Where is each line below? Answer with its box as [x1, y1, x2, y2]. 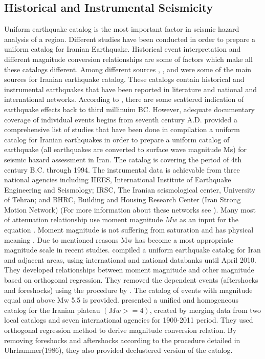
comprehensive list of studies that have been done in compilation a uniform [4, 124, 240, 135]
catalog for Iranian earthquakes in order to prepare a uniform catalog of [4, 134, 230, 144]
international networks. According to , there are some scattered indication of [4, 94, 244, 104]
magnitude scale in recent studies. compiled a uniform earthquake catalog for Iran [4, 244, 261, 255]
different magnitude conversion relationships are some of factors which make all [4, 53, 253, 64]
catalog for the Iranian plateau [4, 304, 100, 315]
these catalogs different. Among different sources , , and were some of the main [4, 64, 252, 74]
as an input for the [180, 214, 238, 225]
